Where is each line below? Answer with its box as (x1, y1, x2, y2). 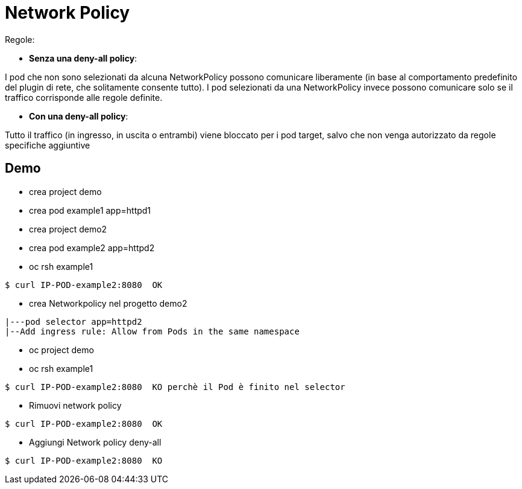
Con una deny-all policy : (29, 110, 128, 121)
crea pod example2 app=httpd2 (29, 242, 155, 253)
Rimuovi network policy (29, 400, 122, 411)
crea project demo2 (29, 223, 107, 234)
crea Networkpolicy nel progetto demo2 (29, 298, 187, 308)
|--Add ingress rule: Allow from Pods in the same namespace (5, 326, 300, 336)
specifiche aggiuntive (5, 139, 90, 150)
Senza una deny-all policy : (29, 53, 137, 63)
